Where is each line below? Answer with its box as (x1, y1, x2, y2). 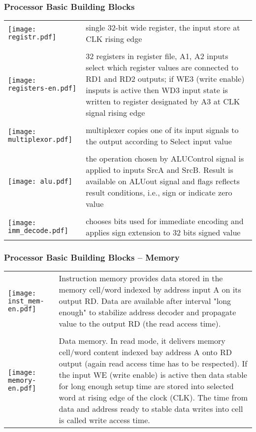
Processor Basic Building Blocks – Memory (4, 251, 180, 264)
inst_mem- (8, 297, 44, 305)
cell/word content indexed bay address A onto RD (59, 346, 232, 358)
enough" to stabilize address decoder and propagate (59, 306, 236, 318)
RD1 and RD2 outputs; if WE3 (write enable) (86, 73, 245, 85)
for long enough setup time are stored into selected (59, 380, 234, 392)
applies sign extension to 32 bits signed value (86, 227, 241, 238)
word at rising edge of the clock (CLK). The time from (59, 392, 248, 403)
